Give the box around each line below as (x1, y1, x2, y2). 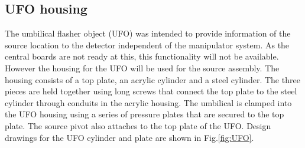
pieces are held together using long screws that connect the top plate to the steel (5, 85, 297, 97)
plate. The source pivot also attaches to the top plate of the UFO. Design (5, 119, 271, 131)
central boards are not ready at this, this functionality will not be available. (5, 50, 279, 63)
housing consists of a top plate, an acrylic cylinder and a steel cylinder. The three (5, 73, 300, 85)
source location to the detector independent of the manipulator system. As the (5, 38, 290, 51)
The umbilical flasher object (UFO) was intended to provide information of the (5, 27, 291, 40)
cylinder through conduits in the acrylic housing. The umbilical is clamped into (5, 96, 292, 108)
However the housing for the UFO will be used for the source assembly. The (5, 61, 280, 74)
